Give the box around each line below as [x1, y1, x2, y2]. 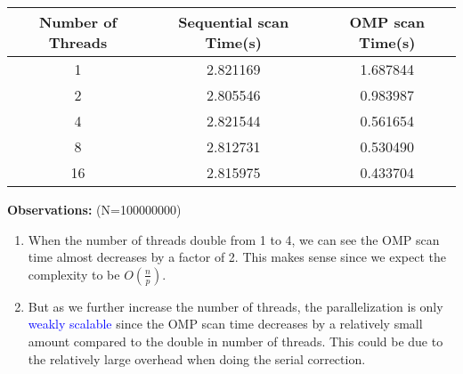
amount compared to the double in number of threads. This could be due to [28, 331, 443, 350]
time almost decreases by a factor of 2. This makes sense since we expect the [28, 248, 446, 266]
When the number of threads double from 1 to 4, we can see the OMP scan [28, 230, 440, 248]
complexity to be [28, 264, 120, 283]
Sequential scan [178, 12, 289, 32]
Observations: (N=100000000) [7, 200, 182, 218]
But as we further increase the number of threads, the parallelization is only [28, 297, 443, 315]
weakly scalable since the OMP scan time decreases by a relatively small [28, 314, 423, 333]
